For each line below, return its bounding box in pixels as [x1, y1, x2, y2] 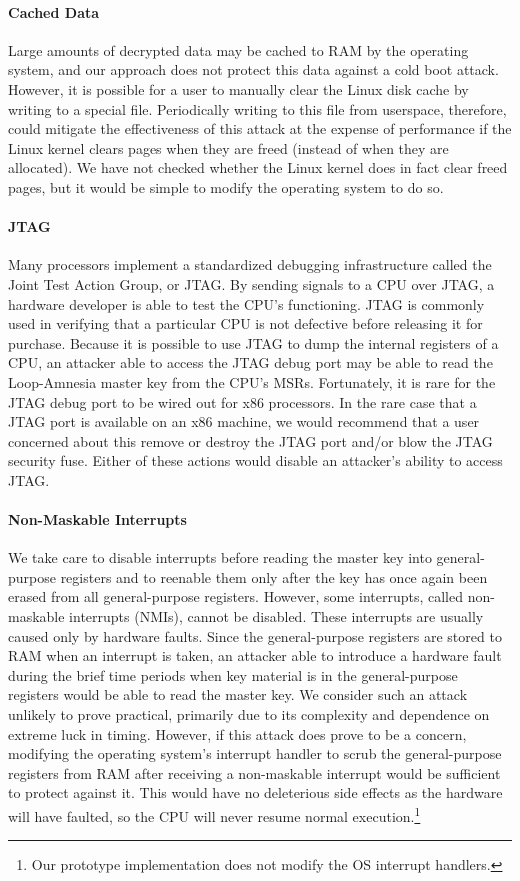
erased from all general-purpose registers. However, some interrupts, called [8, 586, 463, 607]
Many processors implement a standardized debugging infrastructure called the [8, 254, 492, 275]
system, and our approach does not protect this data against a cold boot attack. [8, 59, 499, 80]
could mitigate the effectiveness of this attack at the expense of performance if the [8, 118, 512, 139]
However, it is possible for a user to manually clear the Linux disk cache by [8, 78, 469, 99]
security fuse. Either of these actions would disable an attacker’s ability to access [8, 450, 503, 471]
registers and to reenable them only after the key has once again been [60, 566, 488, 587]
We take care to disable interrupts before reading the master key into [8, 547, 432, 568]
